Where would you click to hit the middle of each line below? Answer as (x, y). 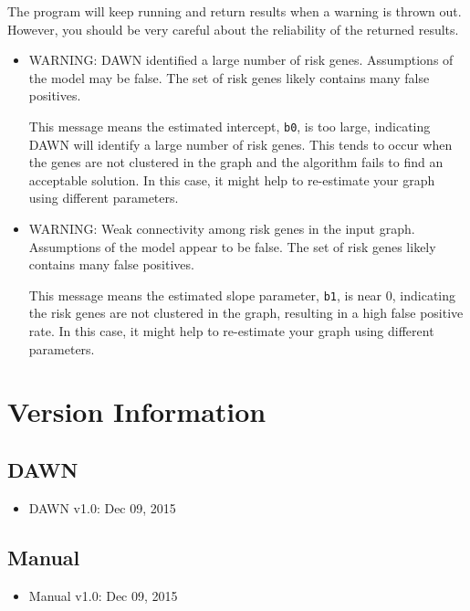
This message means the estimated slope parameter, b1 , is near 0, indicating (242, 295)
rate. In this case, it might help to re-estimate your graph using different (231, 331)
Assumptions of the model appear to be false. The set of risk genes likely (232, 246)
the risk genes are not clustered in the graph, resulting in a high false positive (246, 313)
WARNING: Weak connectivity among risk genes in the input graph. (222, 228)
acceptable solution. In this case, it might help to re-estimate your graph (232, 179)
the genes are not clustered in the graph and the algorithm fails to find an (236, 162)
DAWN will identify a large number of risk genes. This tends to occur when (240, 144)
